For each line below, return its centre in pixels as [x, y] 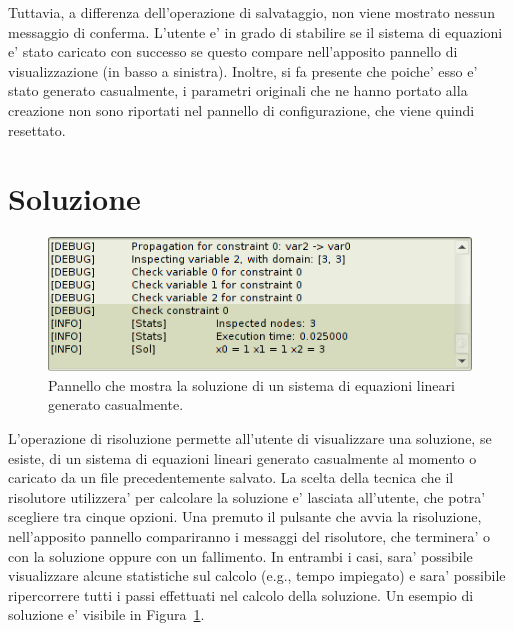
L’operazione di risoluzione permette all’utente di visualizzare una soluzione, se [250, 438]
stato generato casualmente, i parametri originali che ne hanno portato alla [238, 90]
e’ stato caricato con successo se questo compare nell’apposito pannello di [233, 51]
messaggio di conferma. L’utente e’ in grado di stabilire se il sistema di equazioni [255, 31]
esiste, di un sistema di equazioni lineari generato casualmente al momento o [242, 457]
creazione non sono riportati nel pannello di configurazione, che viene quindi [241, 109]
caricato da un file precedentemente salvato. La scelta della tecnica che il [231, 477]
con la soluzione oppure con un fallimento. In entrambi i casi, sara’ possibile [240, 555]
